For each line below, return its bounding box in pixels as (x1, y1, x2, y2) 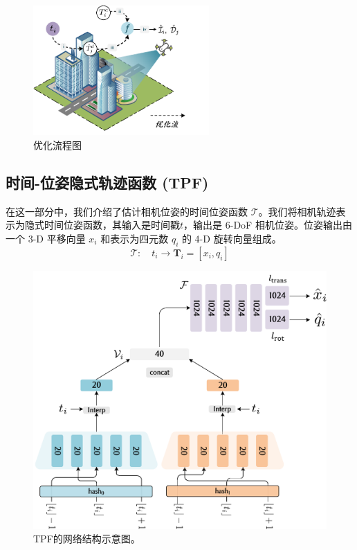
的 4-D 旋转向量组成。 (181, 231, 282, 245)
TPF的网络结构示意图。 (33, 531, 140, 546)
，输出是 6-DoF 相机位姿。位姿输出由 (183, 218, 352, 232)
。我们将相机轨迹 (258, 204, 336, 218)
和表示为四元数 (100, 231, 169, 245)
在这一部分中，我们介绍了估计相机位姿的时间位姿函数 (6, 204, 248, 218)
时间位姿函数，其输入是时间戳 (44, 218, 180, 232)
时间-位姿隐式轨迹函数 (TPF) (6, 171, 209, 193)
